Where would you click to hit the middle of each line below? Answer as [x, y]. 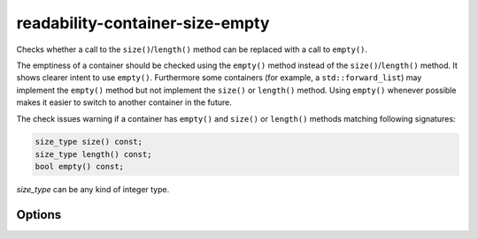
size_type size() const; [89, 142]
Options [39, 215]
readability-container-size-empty [143, 23]
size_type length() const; [93, 154]
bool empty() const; [79, 167]
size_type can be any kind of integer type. [93, 190]
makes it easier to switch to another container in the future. [124, 102]
